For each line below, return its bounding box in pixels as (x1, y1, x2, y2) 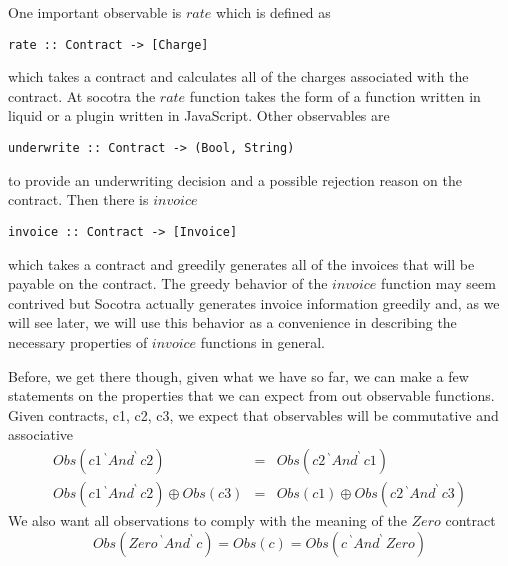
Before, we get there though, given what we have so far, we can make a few (8, 365, 469, 386)
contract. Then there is (8, 189, 149, 210)
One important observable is (8, 2, 182, 22)
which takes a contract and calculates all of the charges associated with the (8, 66, 469, 87)
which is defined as (215, 2, 331, 22)
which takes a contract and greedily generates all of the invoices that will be (8, 253, 475, 274)
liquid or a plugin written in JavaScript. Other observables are (8, 105, 390, 126)
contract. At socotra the (8, 85, 156, 106)
